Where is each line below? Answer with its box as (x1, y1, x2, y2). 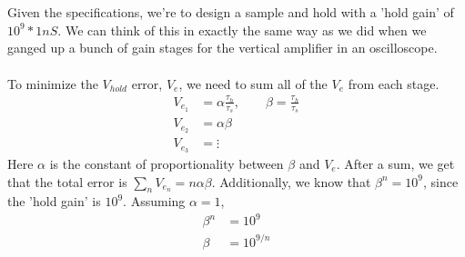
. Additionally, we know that (211, 172, 371, 191)
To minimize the (7, 74, 98, 93)
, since (422, 172, 459, 191)
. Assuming (123, 192, 186, 211)
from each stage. (348, 74, 440, 93)
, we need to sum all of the (178, 74, 328, 93)
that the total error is (7, 172, 127, 191)
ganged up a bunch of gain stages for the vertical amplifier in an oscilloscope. (7, 38, 438, 57)
